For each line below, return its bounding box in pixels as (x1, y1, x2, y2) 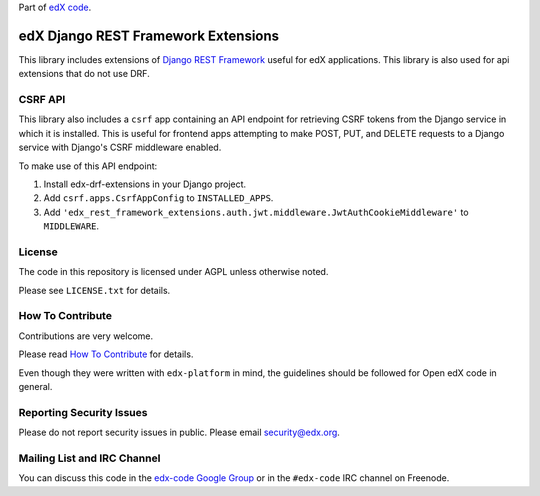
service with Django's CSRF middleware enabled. (18, 141, 222, 154)
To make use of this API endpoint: (18, 160, 158, 172)
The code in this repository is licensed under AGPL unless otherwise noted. (18, 266, 329, 278)
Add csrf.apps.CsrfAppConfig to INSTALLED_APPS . (43, 192, 274, 204)
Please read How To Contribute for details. (18, 348, 194, 360)
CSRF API (18, 93, 66, 107)
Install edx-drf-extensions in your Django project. (43, 178, 247, 190)
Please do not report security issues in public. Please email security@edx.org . (18, 426, 340, 439)
